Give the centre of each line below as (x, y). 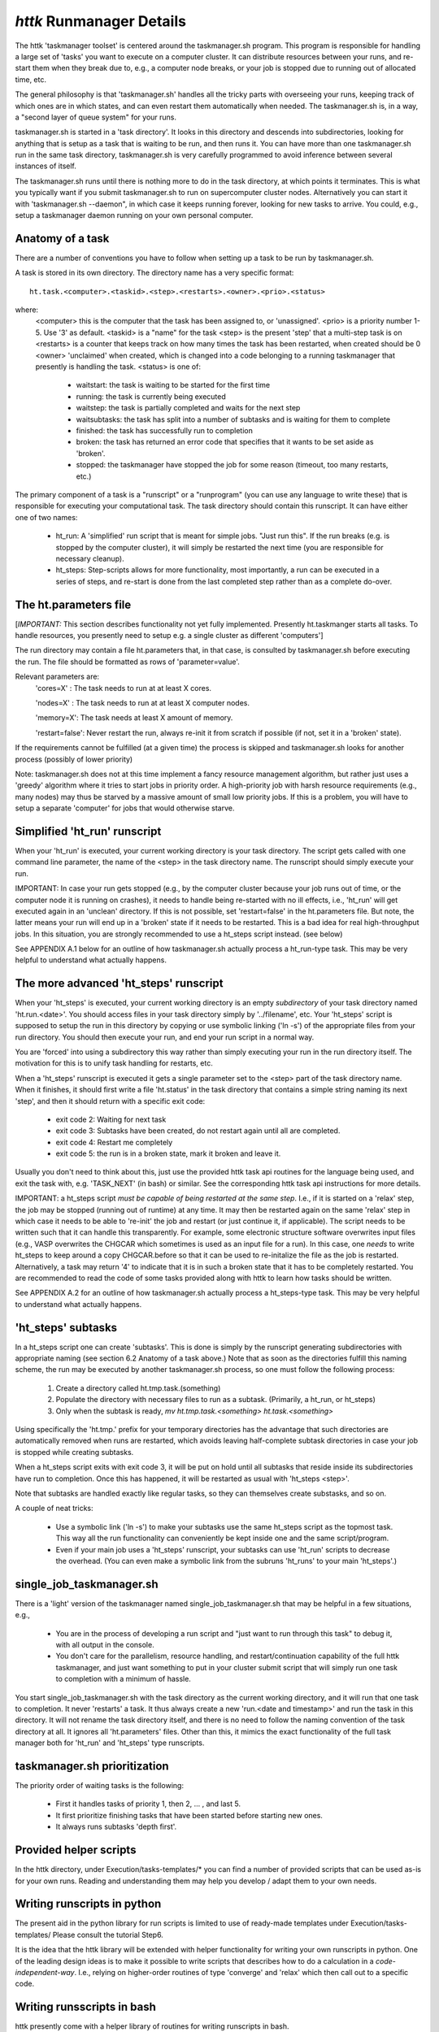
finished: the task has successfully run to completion (165, 430)
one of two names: (46, 517)
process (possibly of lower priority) (74, 759)
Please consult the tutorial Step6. (108, 1934)
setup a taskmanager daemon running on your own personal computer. (134, 215)
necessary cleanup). (90, 558)
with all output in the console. (105, 1645)
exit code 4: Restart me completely (114, 1142)
